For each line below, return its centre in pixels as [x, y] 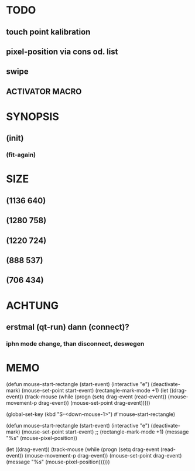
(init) [15, 138]
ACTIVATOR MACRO [44, 91]
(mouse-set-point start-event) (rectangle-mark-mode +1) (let [95, 390]
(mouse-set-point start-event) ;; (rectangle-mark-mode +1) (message [105, 432]
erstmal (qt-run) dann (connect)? [68, 327]
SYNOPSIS [33, 116]
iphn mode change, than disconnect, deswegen [75, 343]
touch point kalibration [48, 32]
